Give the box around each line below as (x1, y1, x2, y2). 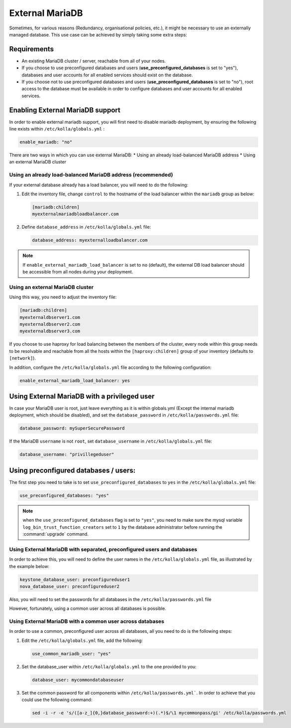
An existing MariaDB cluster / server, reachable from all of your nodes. (21, 58, 166, 64)
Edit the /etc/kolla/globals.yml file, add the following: (21, 637, 143, 643)
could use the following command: (21, 697, 93, 703)
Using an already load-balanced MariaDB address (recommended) (9, 171, 174, 178)
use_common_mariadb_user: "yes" (32, 651, 111, 656)
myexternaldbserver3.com (19, 328, 81, 334)
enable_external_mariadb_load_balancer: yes (19, 378, 130, 383)
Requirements (9, 45, 54, 53)
